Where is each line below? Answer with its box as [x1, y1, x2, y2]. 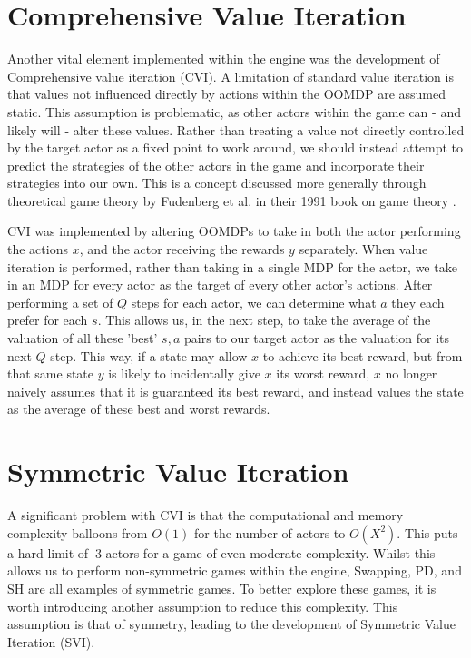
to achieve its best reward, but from [262, 346, 463, 365]
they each [391, 292, 445, 311]
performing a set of [7, 292, 113, 311]
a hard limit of [7, 543, 89, 562]
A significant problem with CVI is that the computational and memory [7, 506, 404, 525]
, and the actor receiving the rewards [79, 240, 285, 259]
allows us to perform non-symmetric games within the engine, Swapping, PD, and [7, 561, 462, 580]
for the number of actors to [194, 523, 346, 542]
